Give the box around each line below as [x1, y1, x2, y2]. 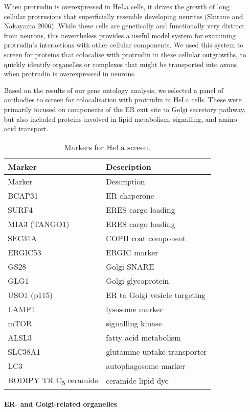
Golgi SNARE [106, 260, 154, 272]
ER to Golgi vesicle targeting [106, 289, 205, 300]
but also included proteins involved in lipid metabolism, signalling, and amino [4, 114, 237, 124]
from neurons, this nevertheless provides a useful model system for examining [4, 30, 236, 40]
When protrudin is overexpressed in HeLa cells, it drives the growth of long [4, 1, 230, 11]
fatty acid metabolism [106, 331, 181, 343]
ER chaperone [106, 189, 154, 201]
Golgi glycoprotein [106, 275, 169, 286]
